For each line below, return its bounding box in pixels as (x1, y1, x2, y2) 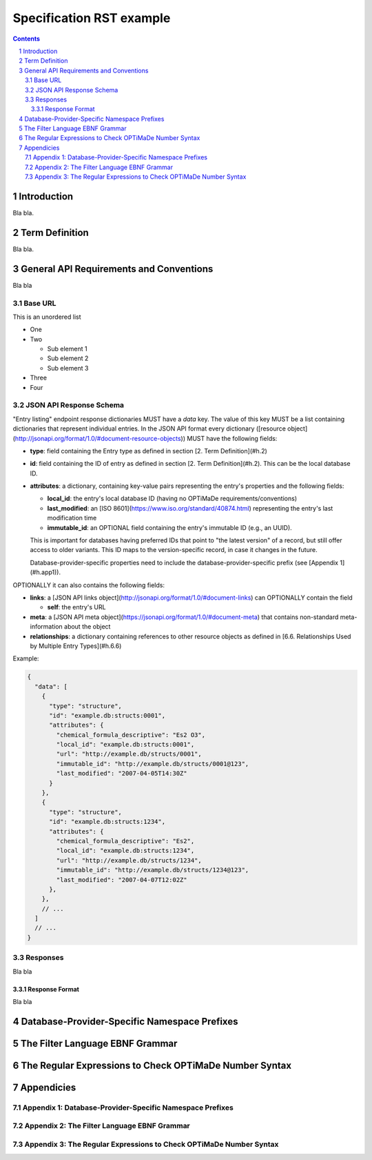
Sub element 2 (47, 354, 89, 362)
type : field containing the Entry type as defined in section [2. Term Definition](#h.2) (30, 446, 268, 455)
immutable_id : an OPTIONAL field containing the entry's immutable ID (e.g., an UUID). (47, 523, 292, 531)
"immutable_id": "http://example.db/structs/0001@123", (56, 760, 249, 767)
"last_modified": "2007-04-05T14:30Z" (56, 769, 187, 778)
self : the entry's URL (47, 603, 106, 611)
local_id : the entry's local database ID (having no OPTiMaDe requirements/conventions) (47, 494, 298, 503)
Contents (12, 35, 41, 43)
